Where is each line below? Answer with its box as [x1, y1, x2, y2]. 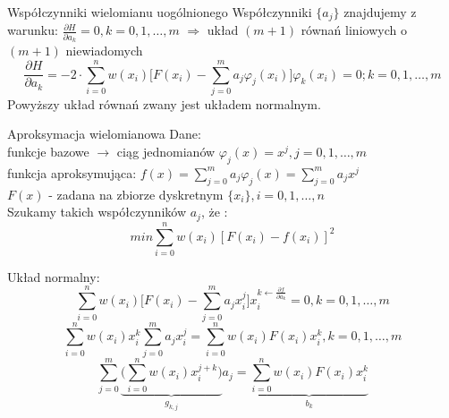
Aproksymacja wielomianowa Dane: [7, 124, 201, 143]
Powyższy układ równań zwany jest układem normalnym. [7, 94, 321, 113]
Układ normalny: [7, 267, 100, 286]
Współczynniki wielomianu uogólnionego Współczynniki [7, 3, 312, 21]
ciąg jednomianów [116, 142, 216, 161]
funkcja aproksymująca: [7, 163, 137, 182]
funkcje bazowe [7, 142, 89, 161]
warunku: [7, 21, 58, 39]
